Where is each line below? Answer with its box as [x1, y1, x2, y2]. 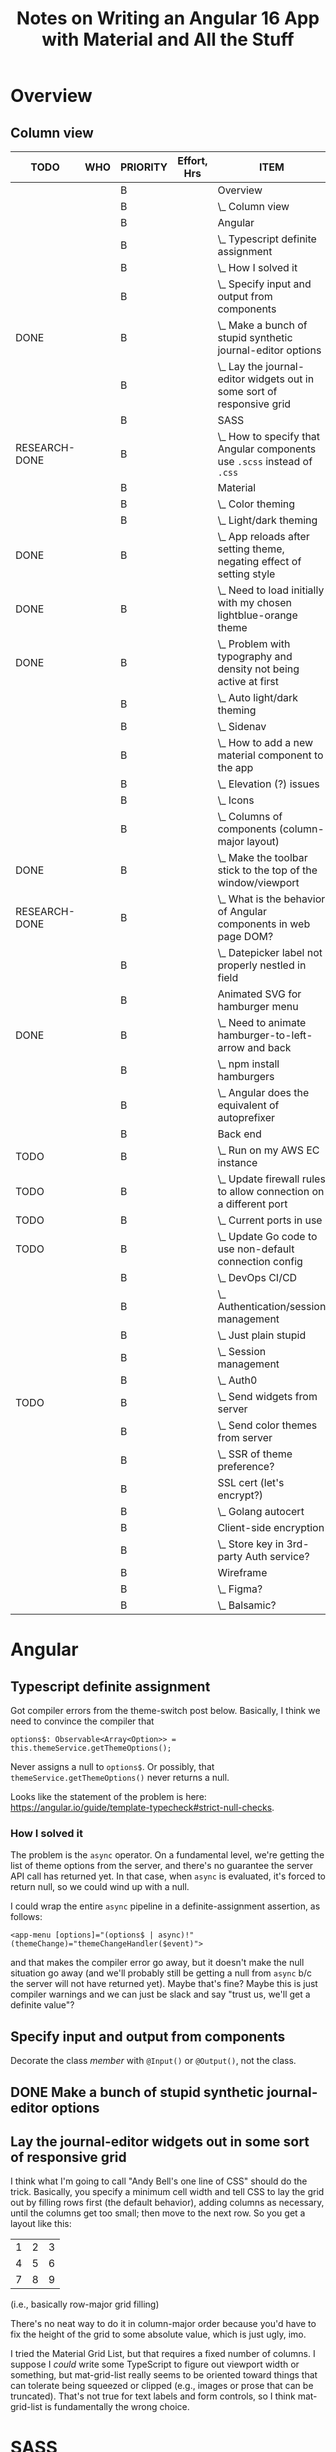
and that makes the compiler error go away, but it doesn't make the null [10, 1957, 305, 1969]
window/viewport [217, 876, 300, 889]
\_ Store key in [217, 1537, 285, 1551]
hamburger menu [217, 1000, 299, 1013]
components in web [217, 917, 311, 931]
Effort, [177, 154, 208, 167]
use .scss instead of [217, 455, 313, 468]
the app [217, 761, 254, 774]
